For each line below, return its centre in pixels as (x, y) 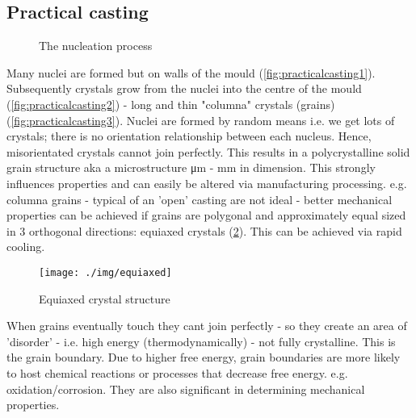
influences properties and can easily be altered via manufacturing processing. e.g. (207, 183)
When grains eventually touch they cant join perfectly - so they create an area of (207, 326)
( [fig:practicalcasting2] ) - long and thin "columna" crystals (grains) (171, 104)
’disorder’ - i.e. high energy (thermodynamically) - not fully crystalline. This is (201, 341)
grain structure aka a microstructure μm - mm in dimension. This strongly (191, 167)
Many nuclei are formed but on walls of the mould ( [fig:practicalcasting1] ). (191, 72)
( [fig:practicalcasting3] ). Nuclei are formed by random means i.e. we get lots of (201, 120)
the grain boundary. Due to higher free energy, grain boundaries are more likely (204, 357)
